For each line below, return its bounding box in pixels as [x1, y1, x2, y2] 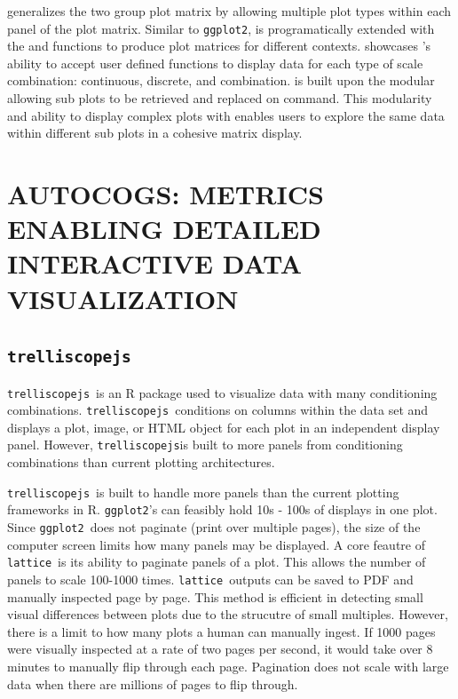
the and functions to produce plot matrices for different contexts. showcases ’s [7, 36, 431, 55]
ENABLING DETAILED [7, 210, 321, 247]
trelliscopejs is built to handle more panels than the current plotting [7, 482, 399, 501]
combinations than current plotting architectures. [7, 453, 275, 472]
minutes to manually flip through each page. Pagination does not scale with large [7, 656, 449, 675]
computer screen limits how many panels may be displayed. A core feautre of [7, 535, 425, 553]
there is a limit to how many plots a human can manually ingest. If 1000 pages [7, 622, 436, 640]
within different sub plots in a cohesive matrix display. [7, 123, 303, 142]
